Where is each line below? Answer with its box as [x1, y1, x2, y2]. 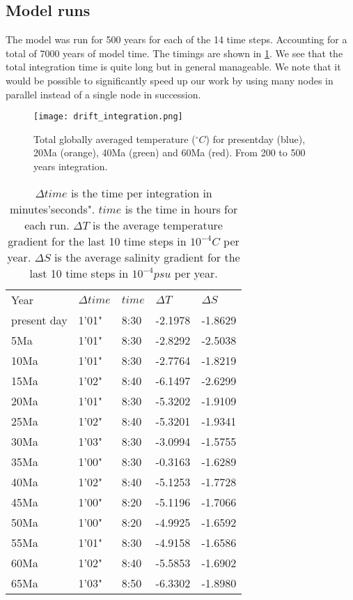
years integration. [33, 159, 108, 174]
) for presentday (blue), [205, 131, 306, 146]
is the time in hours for [125, 200, 238, 217]
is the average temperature [93, 216, 223, 233]
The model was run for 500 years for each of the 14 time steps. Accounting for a [6, 32, 347, 47]
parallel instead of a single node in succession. [6, 87, 201, 101]
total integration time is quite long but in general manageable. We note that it [6, 59, 341, 74]
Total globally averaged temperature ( [33, 131, 196, 146]
